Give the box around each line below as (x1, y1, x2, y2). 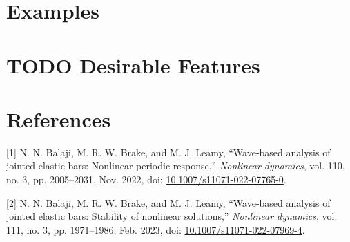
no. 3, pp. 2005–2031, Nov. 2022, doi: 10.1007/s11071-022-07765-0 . (6, 172, 286, 187)
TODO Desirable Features (6, 50, 260, 79)
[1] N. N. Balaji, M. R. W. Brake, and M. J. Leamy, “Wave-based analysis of (6, 145, 331, 159)
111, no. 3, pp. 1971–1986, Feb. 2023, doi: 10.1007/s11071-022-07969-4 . (6, 222, 305, 236)
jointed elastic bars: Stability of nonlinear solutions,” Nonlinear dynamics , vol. (6, 209, 338, 223)
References (6, 104, 111, 133)
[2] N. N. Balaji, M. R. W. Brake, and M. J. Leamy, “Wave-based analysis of (6, 195, 331, 210)
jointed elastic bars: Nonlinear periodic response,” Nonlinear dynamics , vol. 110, (6, 158, 345, 173)
